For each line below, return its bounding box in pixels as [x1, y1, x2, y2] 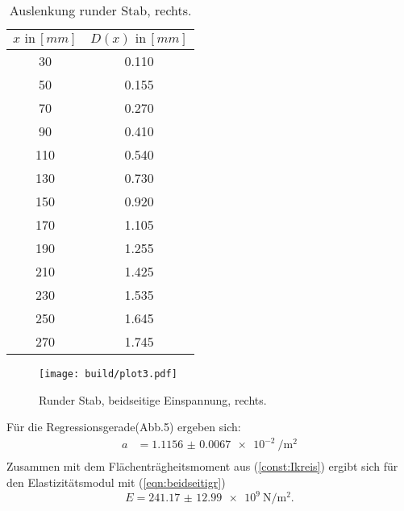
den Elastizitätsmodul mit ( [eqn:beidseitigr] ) [6, 474, 226, 490]
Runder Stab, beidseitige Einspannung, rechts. [39, 391, 267, 408]
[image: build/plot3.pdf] [39, 368, 177, 380]
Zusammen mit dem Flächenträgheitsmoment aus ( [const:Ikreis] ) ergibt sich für [6, 458, 398, 475]
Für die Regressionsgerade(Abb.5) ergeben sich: [6, 418, 241, 435]
